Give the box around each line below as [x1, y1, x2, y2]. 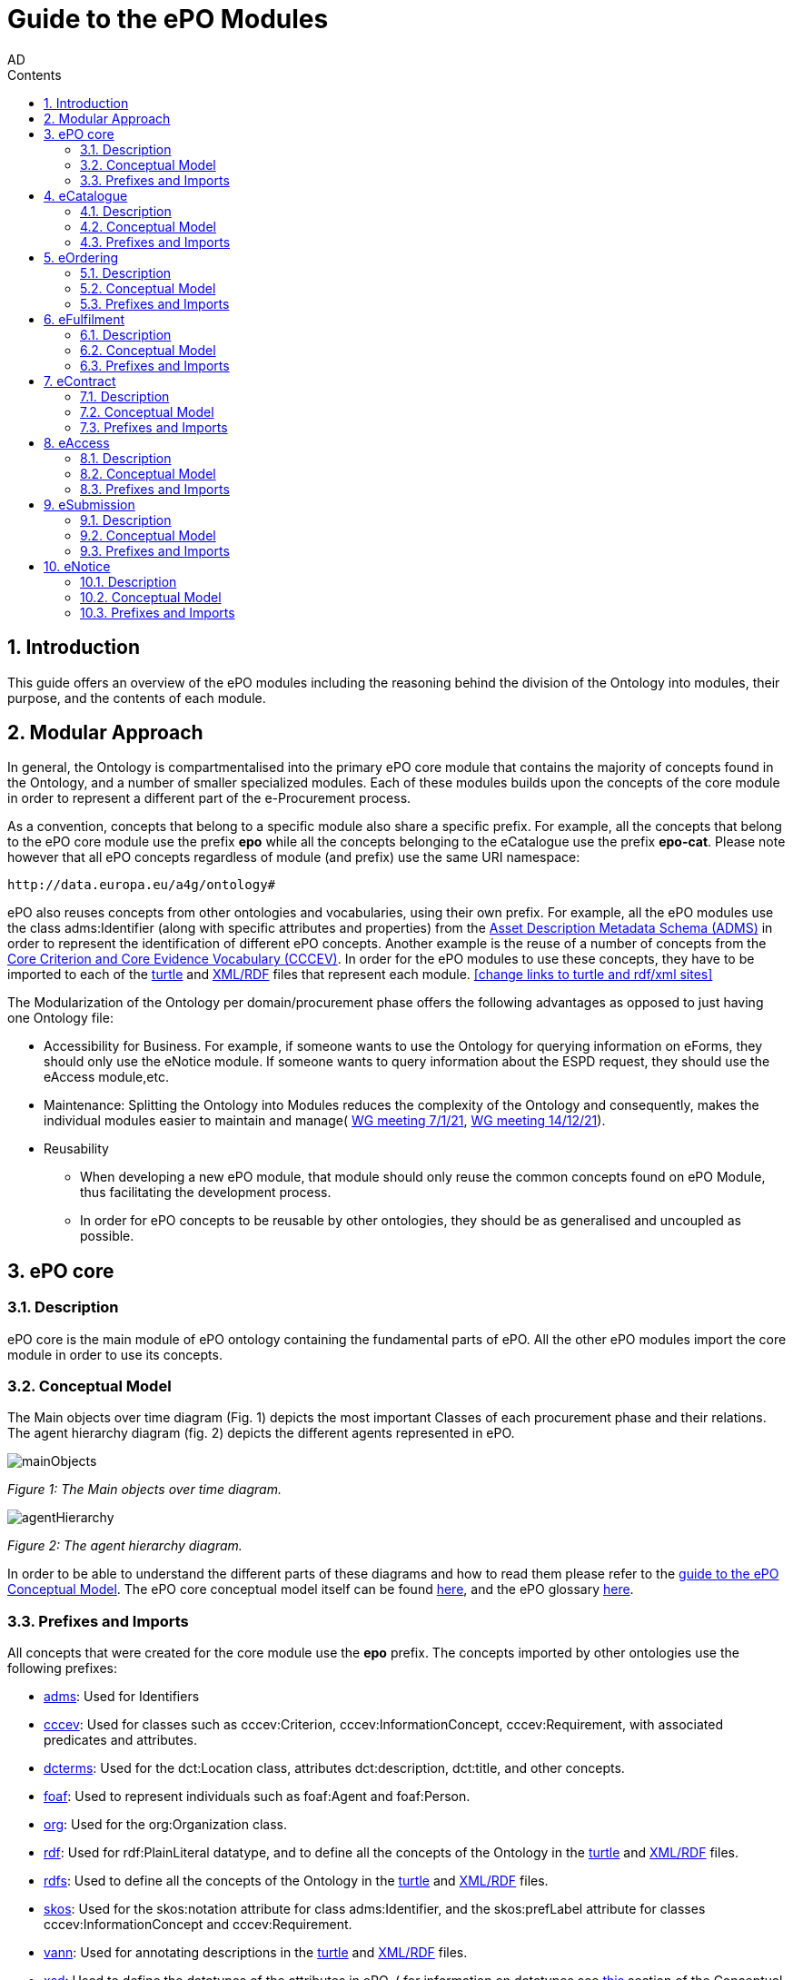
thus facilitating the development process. [80, 1184, 332, 1201]
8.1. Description [80, 450, 172, 466]
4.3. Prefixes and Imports [80, 233, 231, 250]
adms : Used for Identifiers [44, 1688, 200, 1705]
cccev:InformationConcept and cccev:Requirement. [44, 1916, 352, 1933]
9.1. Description [80, 511, 172, 528]
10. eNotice [44, 558, 111, 574]
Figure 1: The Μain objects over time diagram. [7, 1481, 282, 1498]
